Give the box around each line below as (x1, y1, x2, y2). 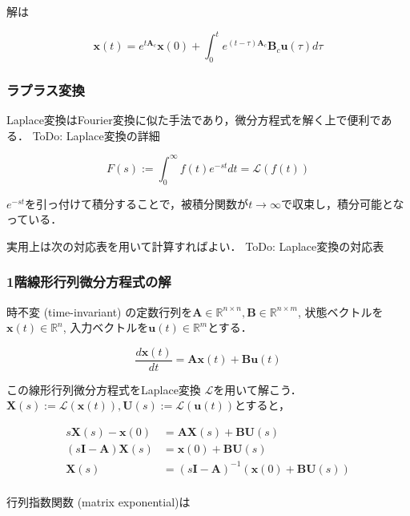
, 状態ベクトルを (297, 303, 384, 320)
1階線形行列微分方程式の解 (6, 272, 171, 292)
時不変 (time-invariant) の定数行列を (6, 303, 193, 320)
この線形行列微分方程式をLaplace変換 (6, 381, 201, 397)
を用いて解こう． (213, 381, 302, 397)
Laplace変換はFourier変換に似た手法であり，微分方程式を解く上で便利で (6, 111, 381, 128)
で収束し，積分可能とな (280, 195, 404, 212)
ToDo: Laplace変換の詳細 (32, 127, 160, 143)
